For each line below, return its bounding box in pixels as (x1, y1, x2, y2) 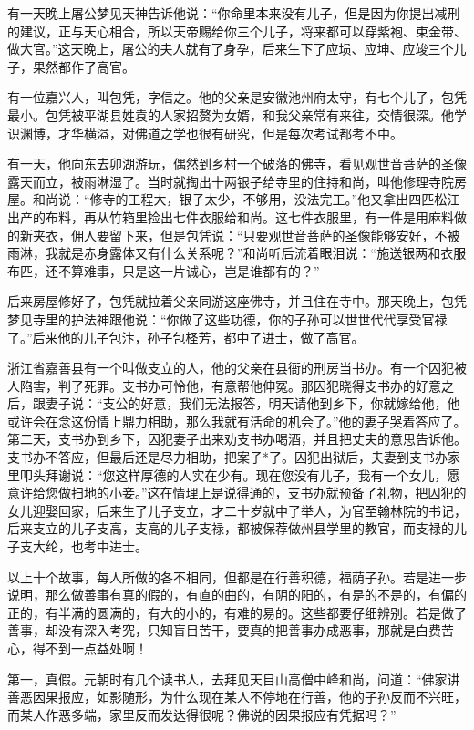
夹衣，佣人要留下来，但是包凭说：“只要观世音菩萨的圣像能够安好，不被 (32, 225, 460, 244)
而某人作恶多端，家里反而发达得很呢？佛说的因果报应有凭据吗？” (7, 704, 397, 724)
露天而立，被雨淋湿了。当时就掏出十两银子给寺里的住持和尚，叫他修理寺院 (7, 171, 454, 190)
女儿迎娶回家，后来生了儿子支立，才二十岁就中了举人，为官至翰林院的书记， (7, 500, 467, 519)
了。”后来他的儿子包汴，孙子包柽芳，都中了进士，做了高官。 (7, 327, 365, 346)
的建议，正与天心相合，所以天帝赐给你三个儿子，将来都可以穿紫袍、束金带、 (7, 21, 467, 40)
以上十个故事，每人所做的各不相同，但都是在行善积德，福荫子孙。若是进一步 (7, 567, 467, 586)
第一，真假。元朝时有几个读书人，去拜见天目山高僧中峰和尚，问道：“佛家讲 (7, 669, 460, 688)
